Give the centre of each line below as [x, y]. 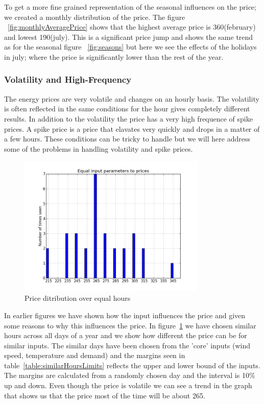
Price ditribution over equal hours [78, 298]
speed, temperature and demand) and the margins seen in [95, 355]
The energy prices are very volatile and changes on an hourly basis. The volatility [132, 98]
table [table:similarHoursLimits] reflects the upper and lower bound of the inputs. [132, 365]
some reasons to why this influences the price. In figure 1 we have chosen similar [130, 325]
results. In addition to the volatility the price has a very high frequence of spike [128, 118]
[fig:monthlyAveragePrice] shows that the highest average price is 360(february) [132, 27]
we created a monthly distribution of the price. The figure [95, 17]
